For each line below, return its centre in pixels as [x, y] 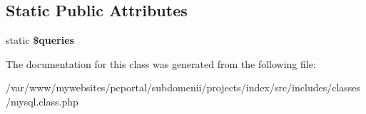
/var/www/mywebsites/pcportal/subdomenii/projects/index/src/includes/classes [183, 87]
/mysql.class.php [42, 101]
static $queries [40, 40]
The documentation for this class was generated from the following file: [161, 63]
